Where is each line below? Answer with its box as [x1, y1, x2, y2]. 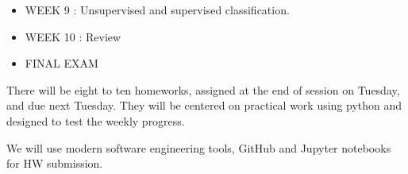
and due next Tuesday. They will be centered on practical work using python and [6, 97, 402, 114]
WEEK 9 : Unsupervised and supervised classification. [25, 2, 290, 17]
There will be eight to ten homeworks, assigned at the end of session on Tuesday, [6, 81, 400, 98]
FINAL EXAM [25, 55, 98, 72]
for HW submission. [6, 155, 103, 172]
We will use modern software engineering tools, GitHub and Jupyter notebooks [6, 139, 391, 156]
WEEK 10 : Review [25, 28, 121, 44]
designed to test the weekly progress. [6, 112, 185, 129]
